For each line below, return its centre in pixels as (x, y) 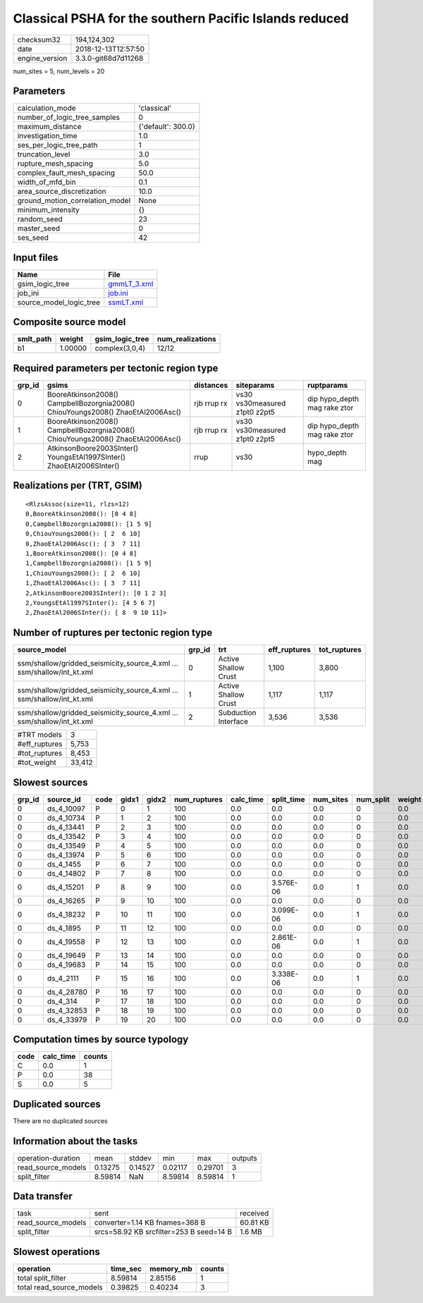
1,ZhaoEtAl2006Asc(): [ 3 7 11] (83, 583)
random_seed (40, 219)
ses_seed (33, 238)
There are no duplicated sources (61, 1120)
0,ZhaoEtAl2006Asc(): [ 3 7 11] (83, 544)
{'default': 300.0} (167, 127)
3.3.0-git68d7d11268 (109, 58)
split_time (289, 799)
